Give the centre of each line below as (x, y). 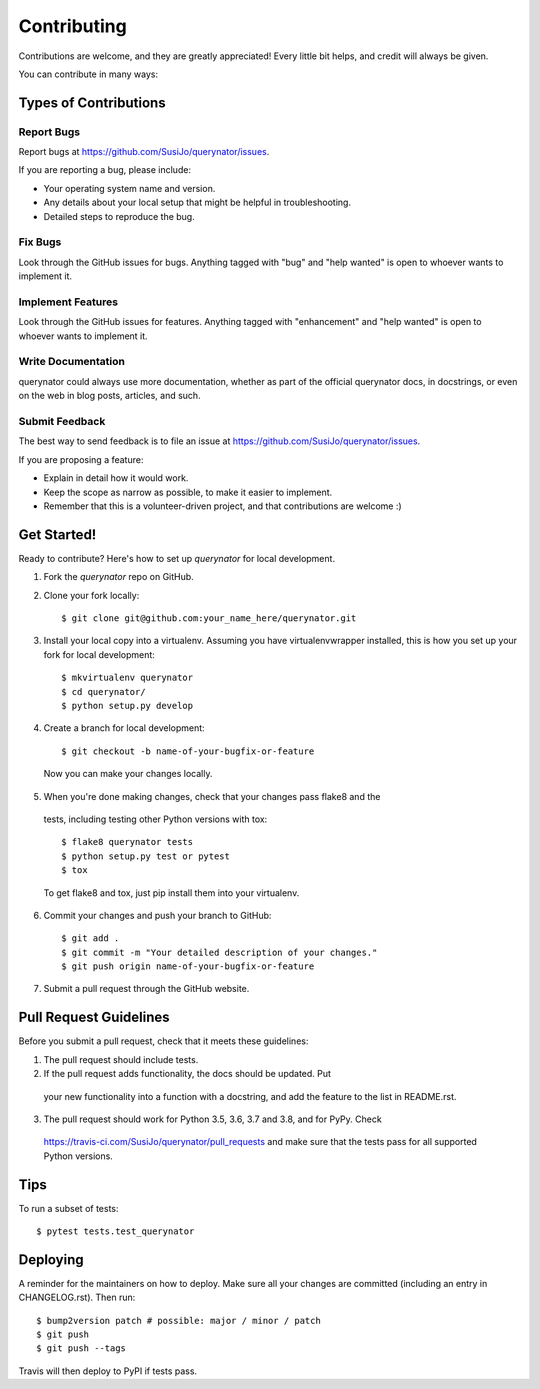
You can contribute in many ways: (88, 74)
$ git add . (90, 938)
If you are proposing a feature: (81, 459)
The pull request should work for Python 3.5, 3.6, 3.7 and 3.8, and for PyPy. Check (212, 1119)
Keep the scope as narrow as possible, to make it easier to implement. (188, 492)
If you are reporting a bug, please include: (105, 170)
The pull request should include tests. (121, 1059)
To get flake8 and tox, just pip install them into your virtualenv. (171, 892)
